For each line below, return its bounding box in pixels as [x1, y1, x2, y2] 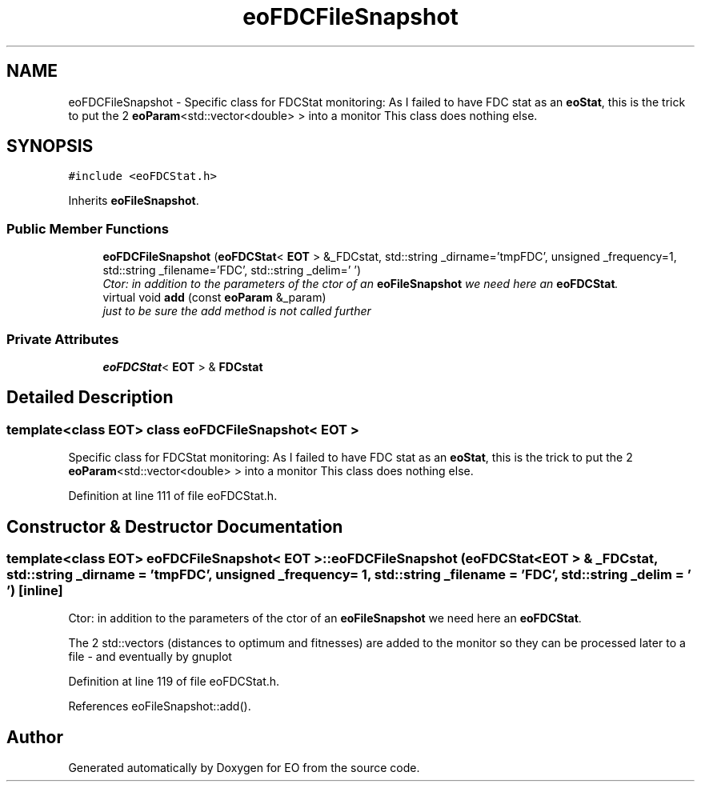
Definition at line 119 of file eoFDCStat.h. [68, 674, 280, 689]
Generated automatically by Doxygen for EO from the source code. [68, 761, 420, 775]
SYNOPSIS [6, 136, 94, 157]
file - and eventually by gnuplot [68, 650, 232, 664]
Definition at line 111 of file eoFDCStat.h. [68, 489, 278, 503]
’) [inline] [6, 582, 63, 598]
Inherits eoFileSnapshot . [68, 194, 199, 208]
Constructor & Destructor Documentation [6, 516, 343, 537]
